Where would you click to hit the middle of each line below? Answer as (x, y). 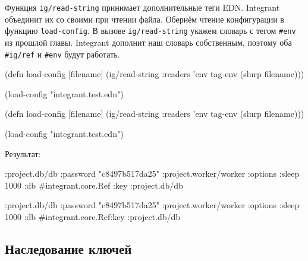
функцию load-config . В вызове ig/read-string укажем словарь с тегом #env (150, 31)
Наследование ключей (68, 248)
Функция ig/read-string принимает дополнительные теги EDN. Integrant (142, 7)
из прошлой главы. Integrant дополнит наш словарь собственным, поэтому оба (148, 42)
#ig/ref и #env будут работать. (62, 54)
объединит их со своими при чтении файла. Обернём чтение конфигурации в (144, 19)
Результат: (23, 153)
